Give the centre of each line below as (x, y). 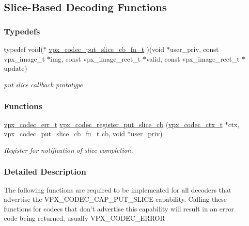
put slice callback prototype (43, 84)
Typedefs (22, 31)
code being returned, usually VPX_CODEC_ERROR (85, 218)
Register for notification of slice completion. (69, 150)
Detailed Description (45, 171)
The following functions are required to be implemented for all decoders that (118, 189)
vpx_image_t (24, 58)
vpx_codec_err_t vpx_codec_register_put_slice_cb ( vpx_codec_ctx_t (113, 124)
